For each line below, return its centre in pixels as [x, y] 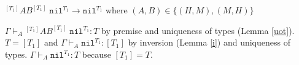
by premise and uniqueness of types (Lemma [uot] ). [198, 30]
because [96, 54]
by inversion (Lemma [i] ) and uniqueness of [209, 42]
